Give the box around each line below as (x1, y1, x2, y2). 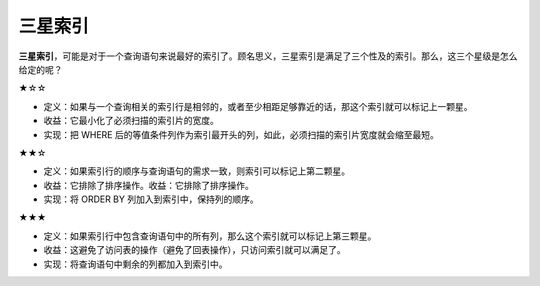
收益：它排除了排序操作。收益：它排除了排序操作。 (43, 179, 254, 191)
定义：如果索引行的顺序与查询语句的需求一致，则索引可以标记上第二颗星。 (43, 165, 350, 177)
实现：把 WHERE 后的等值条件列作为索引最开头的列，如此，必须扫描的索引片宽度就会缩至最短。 (43, 128, 439, 140)
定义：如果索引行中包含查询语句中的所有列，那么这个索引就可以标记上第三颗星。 (43, 230, 377, 242)
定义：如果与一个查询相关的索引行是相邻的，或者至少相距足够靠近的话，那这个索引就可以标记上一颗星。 (43, 100, 473, 112)
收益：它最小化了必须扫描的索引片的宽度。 (43, 115, 219, 127)
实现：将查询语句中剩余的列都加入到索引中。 (43, 258, 228, 270)
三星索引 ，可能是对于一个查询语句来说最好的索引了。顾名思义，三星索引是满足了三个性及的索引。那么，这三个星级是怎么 (18, 50, 518, 62)
